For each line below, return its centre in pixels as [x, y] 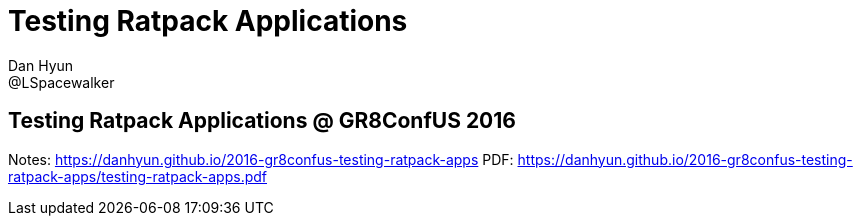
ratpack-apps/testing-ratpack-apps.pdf [137, 176]
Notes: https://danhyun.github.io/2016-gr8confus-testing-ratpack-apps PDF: [261, 159]
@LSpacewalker [61, 82]
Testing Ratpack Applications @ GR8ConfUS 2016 [262, 121]
